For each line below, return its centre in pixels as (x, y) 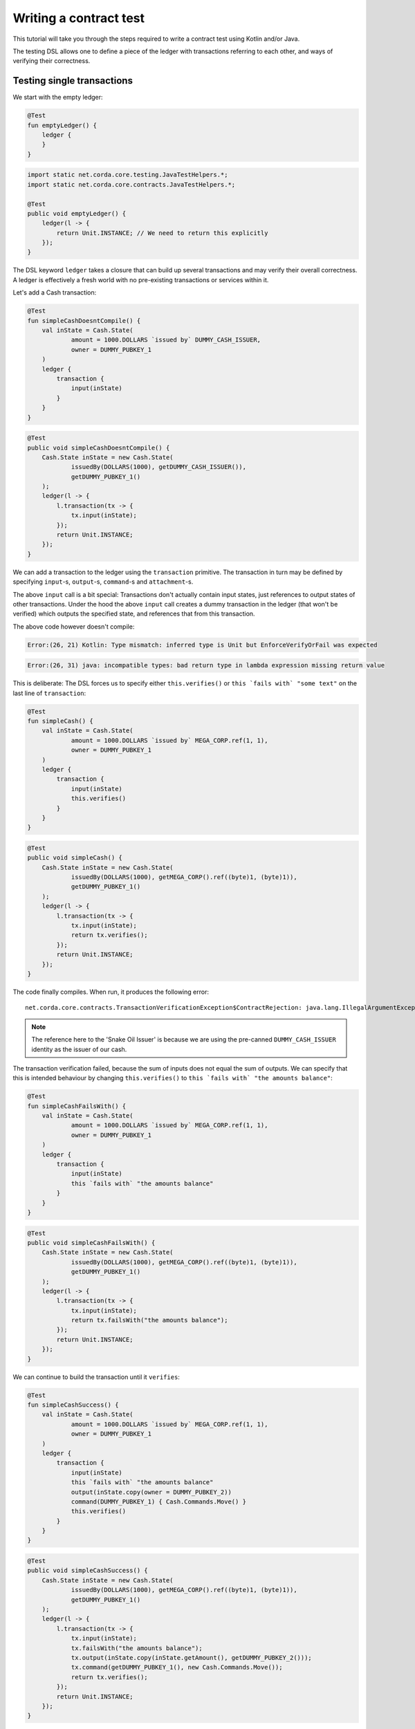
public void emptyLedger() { (77, 213)
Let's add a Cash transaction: (55, 293)
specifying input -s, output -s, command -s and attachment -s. (103, 582)
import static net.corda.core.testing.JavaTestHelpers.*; (128, 175)
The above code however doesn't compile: (74, 627)
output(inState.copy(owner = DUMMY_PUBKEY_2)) (151, 1492)
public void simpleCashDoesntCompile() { (99, 447)
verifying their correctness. (52, 61)
